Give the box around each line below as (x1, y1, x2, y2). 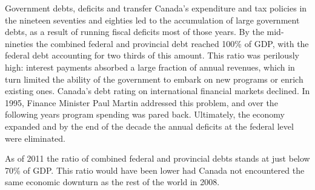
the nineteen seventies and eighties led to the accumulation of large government (5, 13, 300, 26)
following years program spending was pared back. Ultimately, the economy (5, 108, 285, 121)
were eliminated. (5, 131, 65, 144)
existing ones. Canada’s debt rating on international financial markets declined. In (5, 84, 310, 97)
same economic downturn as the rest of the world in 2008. (5, 176, 220, 188)
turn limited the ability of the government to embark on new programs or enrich (5, 72, 303, 85)
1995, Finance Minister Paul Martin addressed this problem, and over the (5, 96, 278, 109)
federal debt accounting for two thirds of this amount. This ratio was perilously (5, 49, 299, 62)
